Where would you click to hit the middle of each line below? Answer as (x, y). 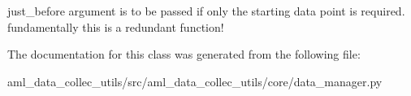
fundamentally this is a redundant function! (116, 26)
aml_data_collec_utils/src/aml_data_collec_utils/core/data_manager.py (195, 81)
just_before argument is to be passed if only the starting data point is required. (206, 11)
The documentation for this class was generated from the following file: (184, 54)
